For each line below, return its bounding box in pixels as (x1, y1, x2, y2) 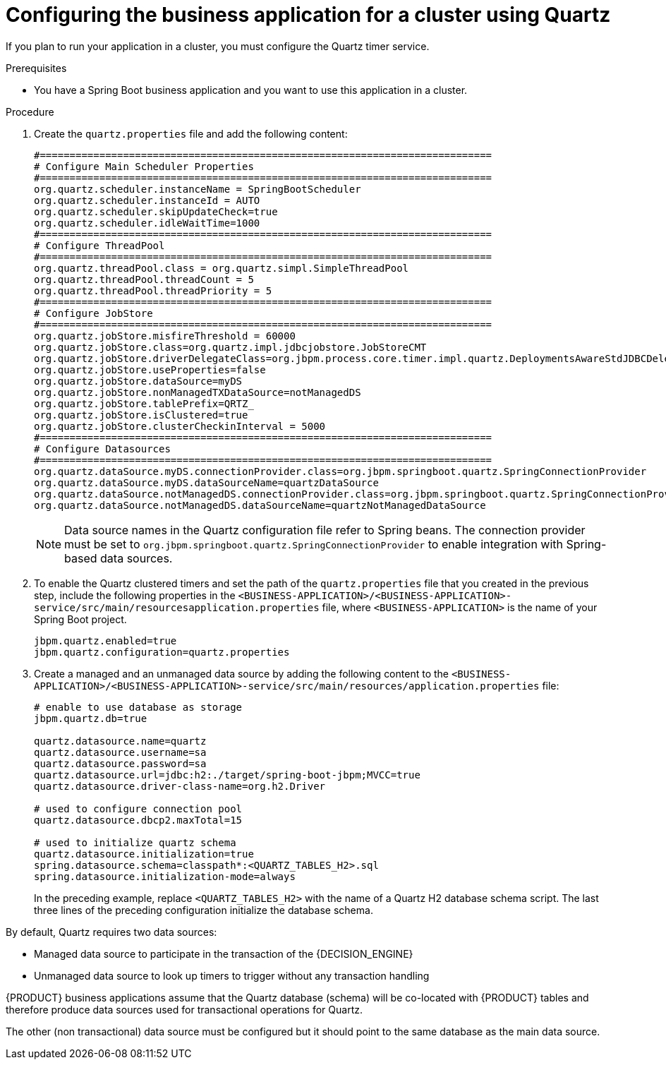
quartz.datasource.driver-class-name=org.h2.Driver (34, 780, 326, 792)
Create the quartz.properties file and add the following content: (34, 127, 348, 140)
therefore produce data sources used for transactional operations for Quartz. (6, 1003, 363, 1016)
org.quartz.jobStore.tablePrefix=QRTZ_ (34, 397, 254, 409)
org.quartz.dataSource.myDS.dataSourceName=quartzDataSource (34, 476, 379, 488)
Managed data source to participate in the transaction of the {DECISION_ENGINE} (34, 947, 413, 960)
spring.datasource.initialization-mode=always (34, 870, 296, 882)
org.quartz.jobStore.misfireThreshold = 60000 (34, 330, 296, 342)
